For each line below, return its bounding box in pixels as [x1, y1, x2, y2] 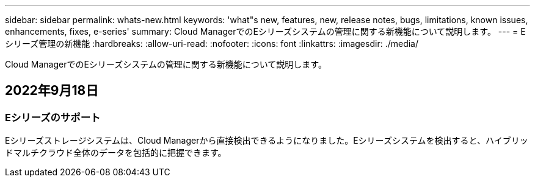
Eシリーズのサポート [5, 111, 101, 124]
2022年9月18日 [5, 83, 99, 99]
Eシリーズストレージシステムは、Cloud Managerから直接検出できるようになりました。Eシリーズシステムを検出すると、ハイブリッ [5, 135, 528, 146]
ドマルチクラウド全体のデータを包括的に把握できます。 [5, 147, 227, 158]
